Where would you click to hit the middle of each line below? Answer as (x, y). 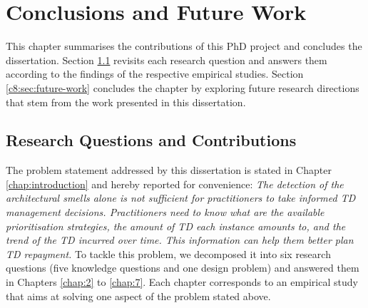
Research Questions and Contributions (151, 140)
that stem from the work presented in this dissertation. (126, 102)
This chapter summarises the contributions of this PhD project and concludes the (184, 46)
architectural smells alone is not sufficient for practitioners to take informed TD (181, 198)
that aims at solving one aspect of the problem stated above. (138, 296)
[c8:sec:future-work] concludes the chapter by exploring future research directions (183, 87)
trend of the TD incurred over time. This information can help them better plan (180, 240)
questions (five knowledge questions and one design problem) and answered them (183, 268)
